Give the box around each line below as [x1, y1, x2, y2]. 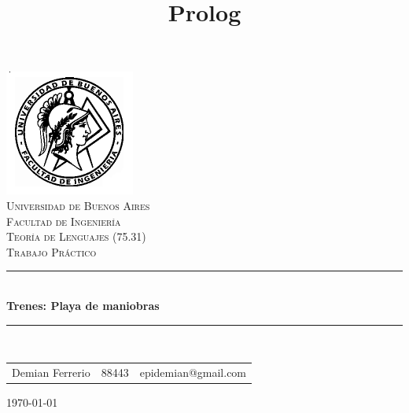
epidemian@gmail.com [139, 363, 247, 380]
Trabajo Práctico [6, 243, 97, 260]
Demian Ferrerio [12, 363, 90, 380]
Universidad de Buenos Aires [6, 197, 150, 213]
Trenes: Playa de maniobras [6, 297, 160, 313]
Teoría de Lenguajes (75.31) [6, 228, 146, 245]
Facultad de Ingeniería [6, 212, 121, 229]
